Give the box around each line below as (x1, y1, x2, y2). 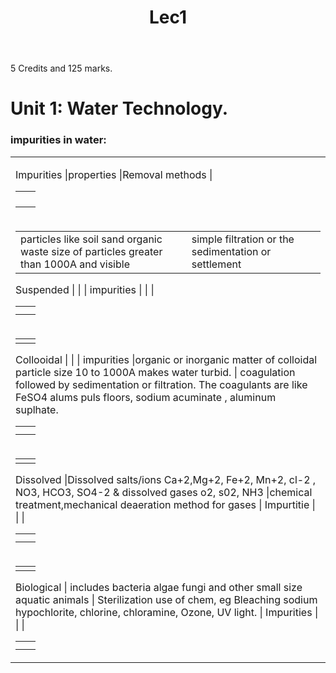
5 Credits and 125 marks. (10, 62, 113, 75)
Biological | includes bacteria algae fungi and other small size (15, 580, 303, 594)
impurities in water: (10, 133, 107, 147)
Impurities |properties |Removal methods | (15, 167, 213, 181)
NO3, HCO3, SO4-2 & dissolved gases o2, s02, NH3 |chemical (15, 485, 313, 499)
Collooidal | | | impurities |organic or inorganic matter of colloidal (15, 352, 318, 366)
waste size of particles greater (20, 244, 163, 258)
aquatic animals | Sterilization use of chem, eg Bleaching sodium (15, 592, 318, 606)
